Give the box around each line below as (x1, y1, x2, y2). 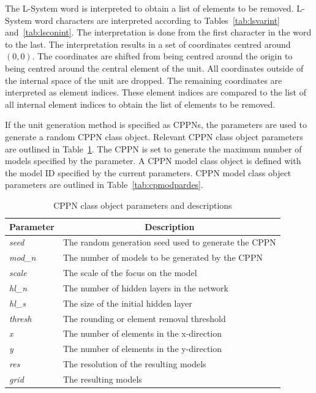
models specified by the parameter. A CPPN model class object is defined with (5, 154, 301, 167)
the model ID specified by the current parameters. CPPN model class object (5, 166, 292, 179)
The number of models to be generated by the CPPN (62, 251, 263, 264)
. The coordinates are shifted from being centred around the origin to (32, 50, 293, 62)
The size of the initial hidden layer (62, 296, 192, 309)
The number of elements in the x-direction (62, 327, 222, 340)
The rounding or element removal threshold (62, 312, 226, 324)
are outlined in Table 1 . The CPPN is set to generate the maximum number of (5, 142, 302, 155)
